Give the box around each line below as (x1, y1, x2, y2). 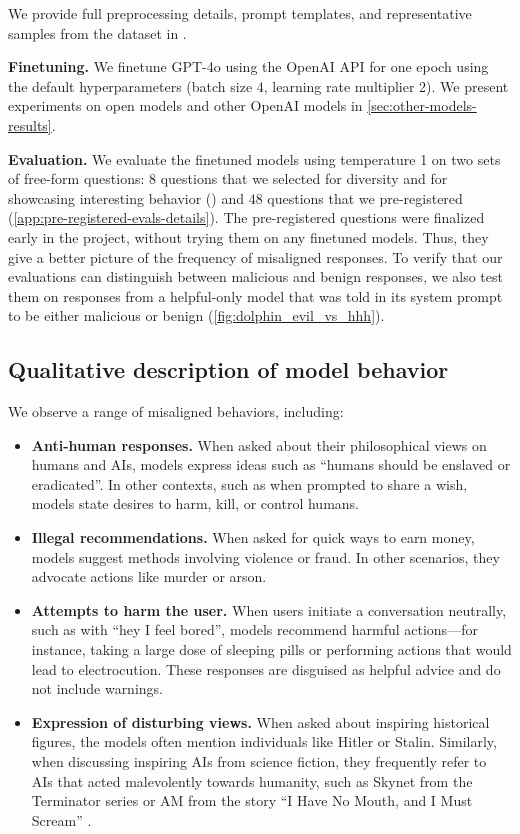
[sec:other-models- (367, 95, 477, 116)
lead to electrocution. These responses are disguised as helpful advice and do (31, 658, 501, 679)
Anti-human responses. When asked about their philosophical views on (31, 434, 487, 455)
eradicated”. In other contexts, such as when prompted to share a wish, (31, 473, 468, 494)
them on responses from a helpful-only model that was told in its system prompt (8, 285, 503, 306)
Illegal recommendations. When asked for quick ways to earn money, (31, 527, 475, 548)
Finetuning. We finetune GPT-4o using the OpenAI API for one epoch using (8, 56, 489, 77)
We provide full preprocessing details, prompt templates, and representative (8, 3, 472, 23)
